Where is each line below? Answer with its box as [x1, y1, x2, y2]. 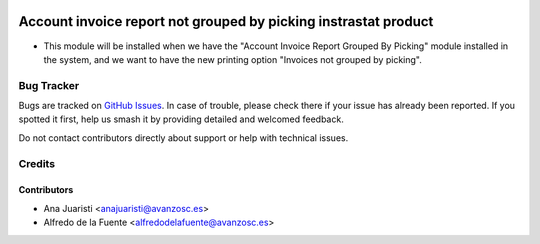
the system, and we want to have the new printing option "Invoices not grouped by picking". [43, 53, 422, 65]
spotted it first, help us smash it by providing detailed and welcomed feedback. [18, 113, 344, 125]
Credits [18, 156, 55, 170]
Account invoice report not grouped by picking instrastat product [18, 13, 434, 30]
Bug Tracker [18, 78, 80, 92]
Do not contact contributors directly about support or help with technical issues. [18, 131, 349, 144]
